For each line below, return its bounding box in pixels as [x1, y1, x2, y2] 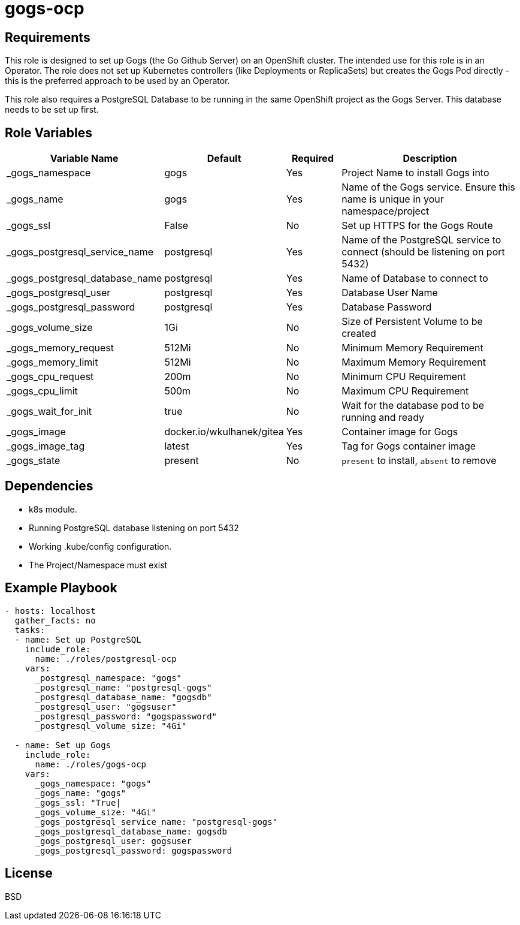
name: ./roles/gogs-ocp [35, 759, 147, 769]
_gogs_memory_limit [7, 356, 98, 369]
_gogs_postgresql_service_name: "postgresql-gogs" [35, 816, 278, 827]
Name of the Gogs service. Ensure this [341, 181, 515, 194]
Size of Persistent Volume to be [341, 315, 483, 328]
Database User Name [341, 287, 438, 299]
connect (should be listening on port [341, 246, 505, 258]
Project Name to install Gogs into [341, 167, 489, 179]
